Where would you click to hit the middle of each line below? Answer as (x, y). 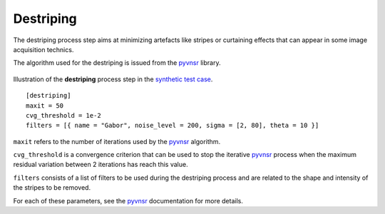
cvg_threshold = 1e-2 (63, 115)
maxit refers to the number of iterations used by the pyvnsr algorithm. (117, 141)
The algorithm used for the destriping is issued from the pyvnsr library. (117, 63)
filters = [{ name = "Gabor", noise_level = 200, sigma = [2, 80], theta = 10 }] (173, 126)
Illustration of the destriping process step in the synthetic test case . (113, 79)
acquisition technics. (43, 49)
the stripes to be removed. (52, 188)
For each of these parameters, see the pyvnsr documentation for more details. (128, 200)
